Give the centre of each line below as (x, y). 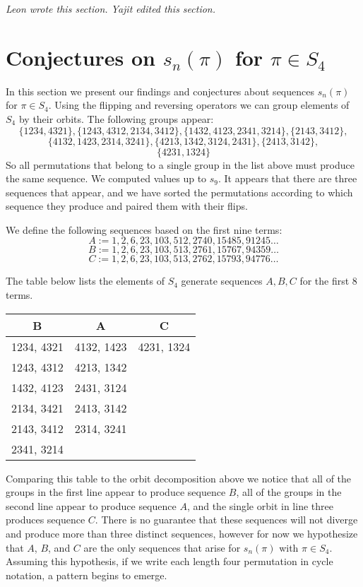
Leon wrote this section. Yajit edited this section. (111, 8)
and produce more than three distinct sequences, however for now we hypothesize (182, 534)
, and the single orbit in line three (260, 505)
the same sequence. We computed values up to (106, 178)
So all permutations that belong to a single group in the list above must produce (180, 164)
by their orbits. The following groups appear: (116, 118)
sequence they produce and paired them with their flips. (127, 206)
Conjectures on (81, 57)
